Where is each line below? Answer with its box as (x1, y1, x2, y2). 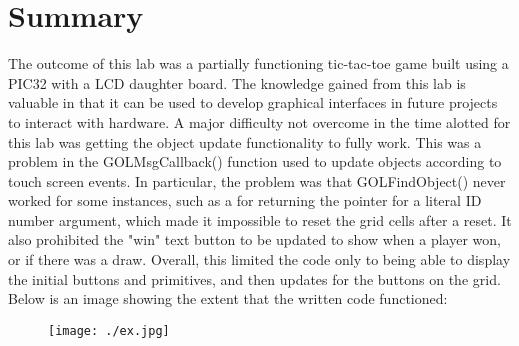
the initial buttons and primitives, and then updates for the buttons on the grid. (8, 268, 501, 289)
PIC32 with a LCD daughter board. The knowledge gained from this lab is (8, 72, 466, 93)
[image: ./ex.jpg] (48, 323, 170, 338)
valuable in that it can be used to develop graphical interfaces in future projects (8, 92, 498, 113)
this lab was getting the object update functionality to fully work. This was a (8, 131, 482, 152)
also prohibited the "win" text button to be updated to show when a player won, (8, 229, 501, 250)
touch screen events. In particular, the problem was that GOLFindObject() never (8, 170, 506, 191)
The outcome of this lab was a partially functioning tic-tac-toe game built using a (8, 53, 509, 74)
